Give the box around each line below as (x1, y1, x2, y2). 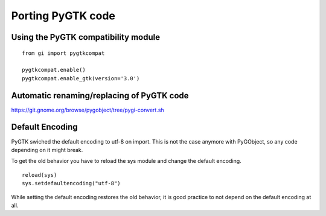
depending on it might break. (11, 146, 83, 153)
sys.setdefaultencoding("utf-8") (22, 180, 121, 187)
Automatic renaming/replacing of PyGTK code (11, 91, 190, 101)
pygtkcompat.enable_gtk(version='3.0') (22, 75, 140, 81)
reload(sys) (22, 171, 57, 178)
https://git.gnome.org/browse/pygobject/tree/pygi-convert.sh (11, 106, 164, 113)
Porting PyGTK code (11, 9, 116, 22)
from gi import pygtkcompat (22, 49, 105, 57)
